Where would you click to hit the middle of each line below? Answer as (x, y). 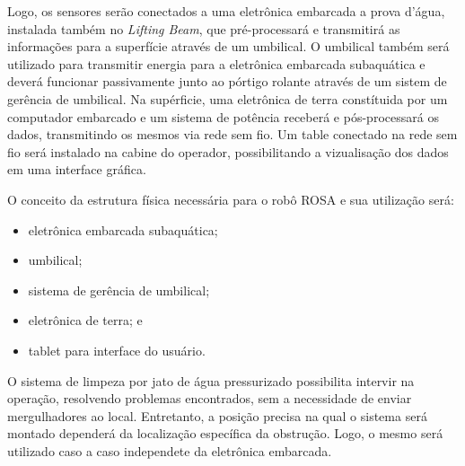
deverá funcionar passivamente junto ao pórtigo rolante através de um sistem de (227, 81)
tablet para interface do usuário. (117, 350)
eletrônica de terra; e (85, 320)
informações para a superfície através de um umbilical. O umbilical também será (228, 46)
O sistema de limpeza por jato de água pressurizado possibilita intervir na (211, 380)
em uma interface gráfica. (77, 169)
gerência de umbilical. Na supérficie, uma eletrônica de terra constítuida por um (228, 98)
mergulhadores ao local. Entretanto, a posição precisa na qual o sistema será (217, 415)
